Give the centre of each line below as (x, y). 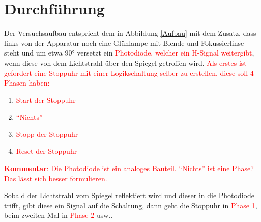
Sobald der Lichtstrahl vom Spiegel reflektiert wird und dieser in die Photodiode (129, 195)
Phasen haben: (27, 83)
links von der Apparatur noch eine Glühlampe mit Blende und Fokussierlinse (124, 43)
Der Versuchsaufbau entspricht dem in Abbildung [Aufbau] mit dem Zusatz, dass (130, 33)
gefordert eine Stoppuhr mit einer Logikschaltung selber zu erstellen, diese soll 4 (129, 73)
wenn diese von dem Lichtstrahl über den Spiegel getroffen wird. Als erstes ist (125, 62)
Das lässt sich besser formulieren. (56, 178)
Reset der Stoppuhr (47, 151)
